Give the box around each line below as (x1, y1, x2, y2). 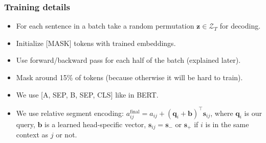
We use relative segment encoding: (16, 107, 124, 118)
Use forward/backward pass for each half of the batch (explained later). (16, 55, 241, 65)
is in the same (205, 118, 249, 129)
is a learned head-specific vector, (45, 118, 146, 129)
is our (244, 107, 262, 118)
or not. (56, 129, 77, 140)
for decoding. (219, 20, 261, 31)
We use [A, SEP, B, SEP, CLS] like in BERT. (16, 89, 159, 100)
